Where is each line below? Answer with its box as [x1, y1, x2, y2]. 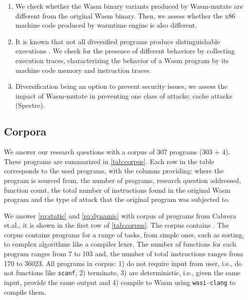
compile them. [4, 286, 46, 297]
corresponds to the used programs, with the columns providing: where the [4, 166, 224, 176]
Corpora [4, 124, 47, 139]
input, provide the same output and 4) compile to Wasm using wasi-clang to [4, 277, 236, 287]
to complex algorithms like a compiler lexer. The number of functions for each [4, 239, 236, 249]
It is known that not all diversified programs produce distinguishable [15, 36, 220, 46]
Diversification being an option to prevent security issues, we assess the [15, 81, 228, 91]
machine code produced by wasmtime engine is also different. [15, 20, 197, 30]
